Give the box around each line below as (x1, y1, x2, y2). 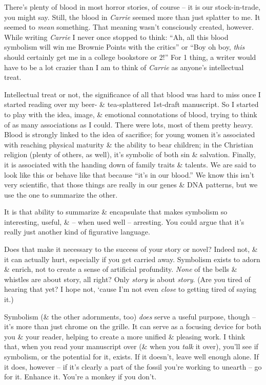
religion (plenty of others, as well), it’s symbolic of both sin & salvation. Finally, (4, 149, 256, 160)
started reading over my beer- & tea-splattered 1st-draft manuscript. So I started (4, 99, 259, 110)
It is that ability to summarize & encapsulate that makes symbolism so (4, 206, 228, 217)
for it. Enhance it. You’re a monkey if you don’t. (4, 371, 157, 382)
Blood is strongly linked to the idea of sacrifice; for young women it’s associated (4, 129, 255, 140)
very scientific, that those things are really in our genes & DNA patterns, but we (4, 179, 258, 190)
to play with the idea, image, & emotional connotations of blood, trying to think (4, 109, 257, 119)
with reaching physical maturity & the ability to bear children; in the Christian (4, 139, 254, 149)
